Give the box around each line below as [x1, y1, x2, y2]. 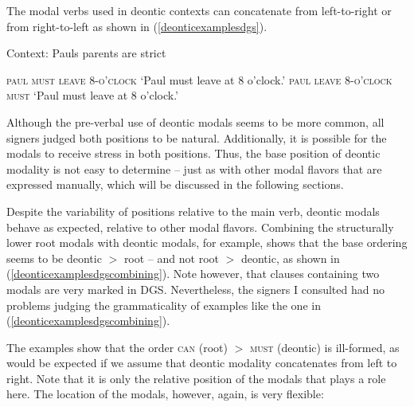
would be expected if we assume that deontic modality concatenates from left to [6, 354, 397, 371]
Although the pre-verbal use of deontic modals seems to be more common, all [6, 113, 385, 130]
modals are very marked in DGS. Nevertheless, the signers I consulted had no [6, 280, 385, 297]
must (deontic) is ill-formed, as [249, 339, 400, 355]
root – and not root [123, 249, 219, 266]
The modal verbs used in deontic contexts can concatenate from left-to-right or [6, 2, 392, 18]
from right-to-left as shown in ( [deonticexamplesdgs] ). [6, 18, 268, 34]
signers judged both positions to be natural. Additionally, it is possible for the [6, 129, 387, 146]
